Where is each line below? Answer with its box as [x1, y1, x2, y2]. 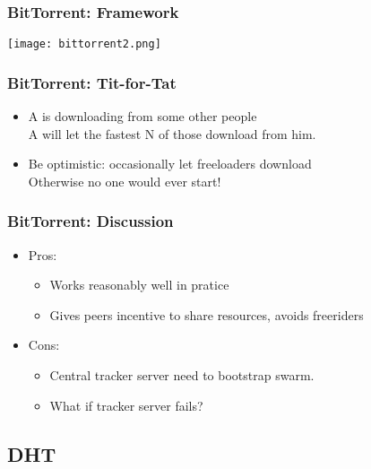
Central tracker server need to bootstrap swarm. [49, 366, 315, 385]
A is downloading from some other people [28, 107, 257, 126]
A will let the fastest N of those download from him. [28, 124, 316, 143]
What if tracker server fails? [49, 395, 203, 414]
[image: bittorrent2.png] [7, 38, 161, 51]
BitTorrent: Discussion [7, 210, 174, 232]
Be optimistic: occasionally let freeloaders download [28, 154, 312, 173]
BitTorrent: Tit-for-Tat [7, 71, 177, 93]
